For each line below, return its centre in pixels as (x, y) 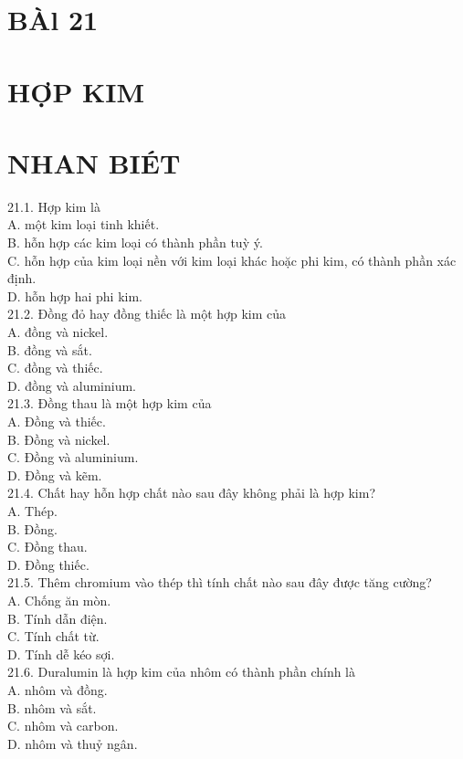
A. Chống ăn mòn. (59, 600)
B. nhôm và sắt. (52, 707)
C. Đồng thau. (47, 547)
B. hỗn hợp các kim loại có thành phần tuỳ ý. (135, 242)
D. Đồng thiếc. (48, 564)
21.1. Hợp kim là (54, 206)
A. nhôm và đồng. (58, 689)
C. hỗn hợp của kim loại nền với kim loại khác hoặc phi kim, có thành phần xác (232, 260)
